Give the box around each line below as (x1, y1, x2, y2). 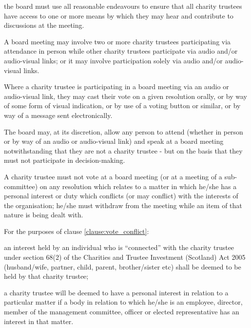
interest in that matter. (4, 316, 74, 326)
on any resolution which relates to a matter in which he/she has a (39, 181, 237, 191)
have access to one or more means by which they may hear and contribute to (4, 10, 233, 20)
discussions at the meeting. (4, 20, 84, 30)
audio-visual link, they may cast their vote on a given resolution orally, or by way (4, 91, 247, 101)
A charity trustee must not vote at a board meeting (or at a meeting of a (4, 171, 222, 181)
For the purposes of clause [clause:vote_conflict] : (4, 226, 149, 236)
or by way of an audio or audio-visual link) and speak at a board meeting (4, 136, 224, 146)
